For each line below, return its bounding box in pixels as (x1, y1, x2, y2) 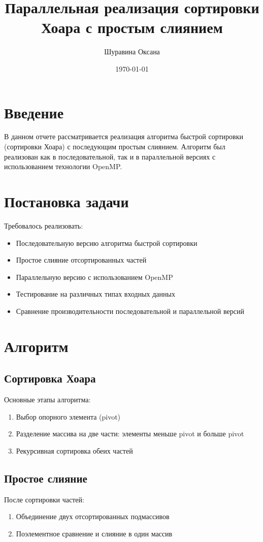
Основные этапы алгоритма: (4, 394, 91, 405)
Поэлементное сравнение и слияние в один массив (16, 528, 173, 538)
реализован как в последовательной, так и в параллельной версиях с (4, 151, 216, 162)
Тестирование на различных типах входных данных (16, 289, 175, 299)
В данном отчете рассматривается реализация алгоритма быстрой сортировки (4, 131, 243, 142)
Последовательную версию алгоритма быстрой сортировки (16, 237, 198, 248)
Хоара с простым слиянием (41, 17, 223, 38)
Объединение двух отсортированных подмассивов (16, 511, 170, 522)
